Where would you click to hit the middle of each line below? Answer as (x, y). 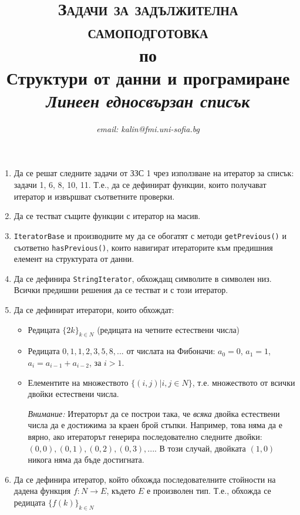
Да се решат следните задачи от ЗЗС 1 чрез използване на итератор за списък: (154, 173)
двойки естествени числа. (73, 394)
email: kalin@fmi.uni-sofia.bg (148, 128)
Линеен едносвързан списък (148, 100)
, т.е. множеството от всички (244, 382)
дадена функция (42, 491)
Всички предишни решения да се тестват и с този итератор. (121, 290)
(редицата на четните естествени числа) (168, 329)
